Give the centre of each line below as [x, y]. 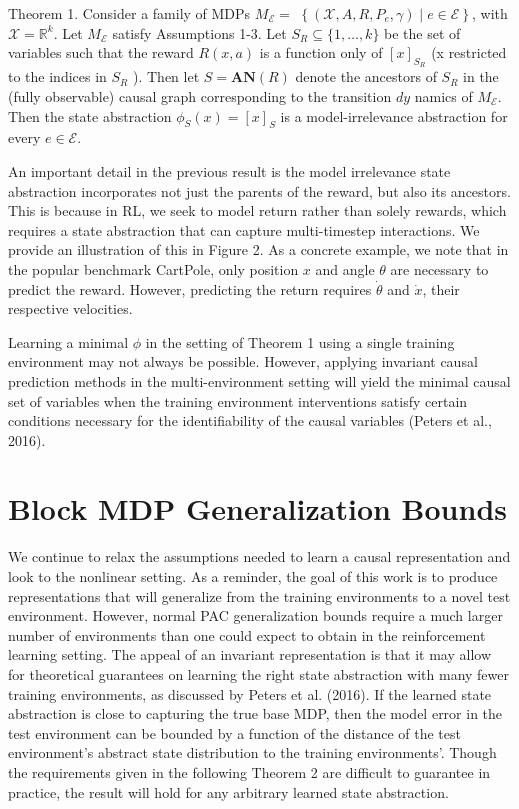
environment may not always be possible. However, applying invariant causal [243, 361]
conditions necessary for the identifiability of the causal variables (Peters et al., [250, 420]
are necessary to [439, 268]
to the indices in [57, 76]
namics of [443, 95]
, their [441, 288]
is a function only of [321, 52]
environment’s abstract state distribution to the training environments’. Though [252, 752]
